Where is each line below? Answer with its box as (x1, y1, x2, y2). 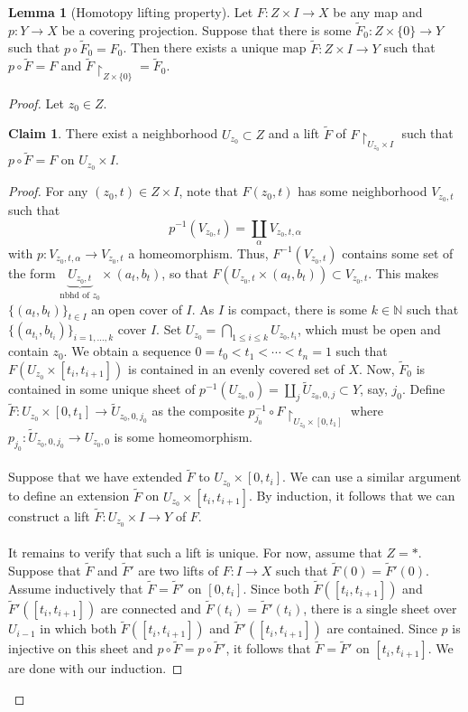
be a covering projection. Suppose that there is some (61, 20, 352, 39)
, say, (360, 379, 388, 398)
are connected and (100, 599, 202, 618)
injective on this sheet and (8, 639, 153, 658)
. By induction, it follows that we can (248, 486, 455, 505)
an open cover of (91, 299, 182, 318)
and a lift (268, 124, 320, 143)
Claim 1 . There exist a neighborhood (8, 124, 218, 143)
